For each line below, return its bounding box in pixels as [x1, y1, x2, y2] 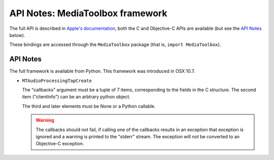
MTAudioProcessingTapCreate [22, 77, 92, 84]
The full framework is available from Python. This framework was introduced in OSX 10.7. [9, 68, 195, 74]
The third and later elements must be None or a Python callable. [22, 103, 156, 109]
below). [9, 32, 25, 38]
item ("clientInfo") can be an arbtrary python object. [22, 94, 130, 100]
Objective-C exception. [36, 141, 84, 147]
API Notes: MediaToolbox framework [9, 8, 167, 19]
